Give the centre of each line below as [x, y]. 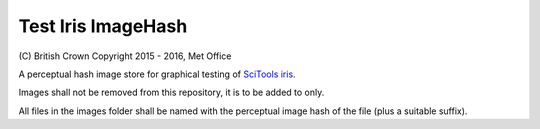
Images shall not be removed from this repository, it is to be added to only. [171, 92]
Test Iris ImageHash [103, 26]
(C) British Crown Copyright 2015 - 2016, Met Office [125, 56]
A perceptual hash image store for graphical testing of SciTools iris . [157, 74]
